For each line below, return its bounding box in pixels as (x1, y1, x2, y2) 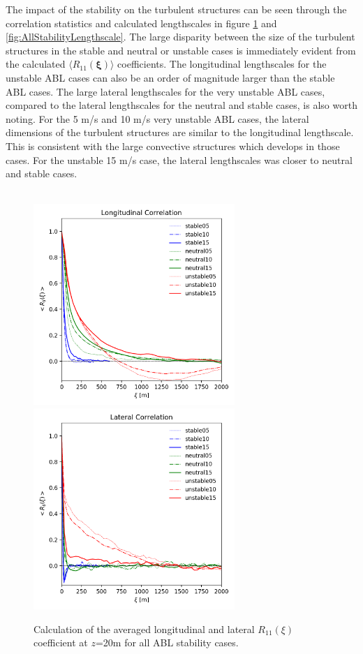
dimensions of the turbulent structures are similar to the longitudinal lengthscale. (6, 125, 354, 140)
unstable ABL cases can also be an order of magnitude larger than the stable (6, 70, 335, 84)
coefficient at (34, 635, 88, 650)
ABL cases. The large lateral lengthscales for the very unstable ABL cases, (6, 84, 325, 98)
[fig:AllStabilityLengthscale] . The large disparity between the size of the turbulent (6, 29, 355, 44)
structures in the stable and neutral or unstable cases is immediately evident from (6, 43, 356, 57)
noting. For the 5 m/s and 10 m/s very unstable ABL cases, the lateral (6, 111, 309, 126)
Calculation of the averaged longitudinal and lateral (34, 621, 255, 636)
